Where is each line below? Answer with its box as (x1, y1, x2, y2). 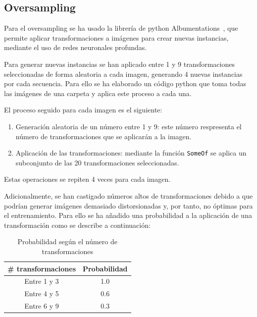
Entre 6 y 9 (24, 301, 59, 311)
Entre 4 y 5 (24, 288, 59, 299)
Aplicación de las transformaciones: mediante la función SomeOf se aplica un (15, 148, 247, 158)
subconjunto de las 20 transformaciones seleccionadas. (15, 157, 179, 167)
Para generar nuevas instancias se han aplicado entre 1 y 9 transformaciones (4, 58, 235, 69)
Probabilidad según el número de (17, 236, 117, 247)
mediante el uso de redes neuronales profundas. (4, 42, 147, 53)
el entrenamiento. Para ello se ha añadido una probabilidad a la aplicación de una (4, 210, 252, 220)
